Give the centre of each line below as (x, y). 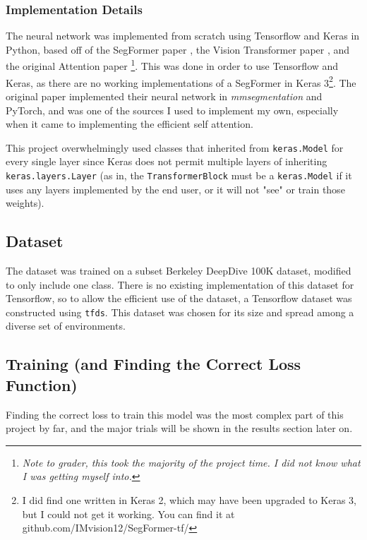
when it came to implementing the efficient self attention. (130, 124)
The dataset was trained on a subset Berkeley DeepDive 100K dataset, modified (179, 270)
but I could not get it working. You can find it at (128, 514)
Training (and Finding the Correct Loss (154, 364)
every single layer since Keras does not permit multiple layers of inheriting (167, 161)
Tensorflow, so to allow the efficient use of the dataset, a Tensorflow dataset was (179, 298)
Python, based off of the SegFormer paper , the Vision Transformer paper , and (178, 49)
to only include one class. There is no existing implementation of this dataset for (180, 284)
